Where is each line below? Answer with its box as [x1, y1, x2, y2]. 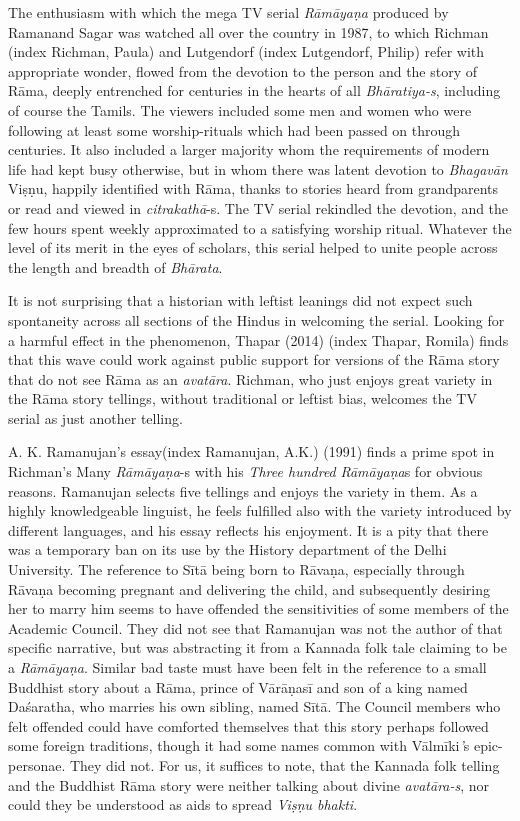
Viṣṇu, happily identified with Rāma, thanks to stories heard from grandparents [8, 178, 499, 199]
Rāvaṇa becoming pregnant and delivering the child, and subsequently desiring [8, 578, 491, 599]
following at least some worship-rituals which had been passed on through [8, 119, 461, 140]
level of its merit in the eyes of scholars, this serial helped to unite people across [8, 237, 498, 258]
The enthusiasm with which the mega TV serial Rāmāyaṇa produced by [8, 2, 449, 22]
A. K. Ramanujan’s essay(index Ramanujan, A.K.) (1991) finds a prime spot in [8, 441, 495, 462]
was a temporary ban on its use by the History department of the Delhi [8, 539, 447, 560]
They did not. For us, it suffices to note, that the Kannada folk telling [69, 754, 500, 775]
